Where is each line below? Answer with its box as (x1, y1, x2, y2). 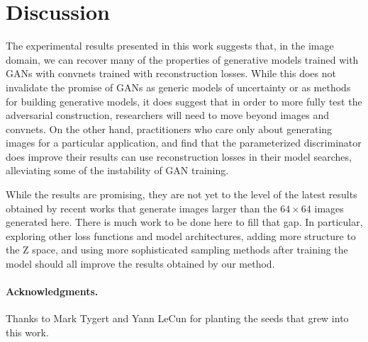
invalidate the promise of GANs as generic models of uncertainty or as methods (6, 79, 351, 94)
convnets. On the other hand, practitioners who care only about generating (6, 121, 333, 136)
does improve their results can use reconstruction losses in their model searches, (6, 149, 352, 164)
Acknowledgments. (6, 284, 99, 299)
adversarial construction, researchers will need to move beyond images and (6, 108, 329, 122)
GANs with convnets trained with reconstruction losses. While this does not (6, 66, 336, 81)
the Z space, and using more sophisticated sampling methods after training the (6, 242, 348, 257)
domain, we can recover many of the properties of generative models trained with (6, 52, 359, 67)
